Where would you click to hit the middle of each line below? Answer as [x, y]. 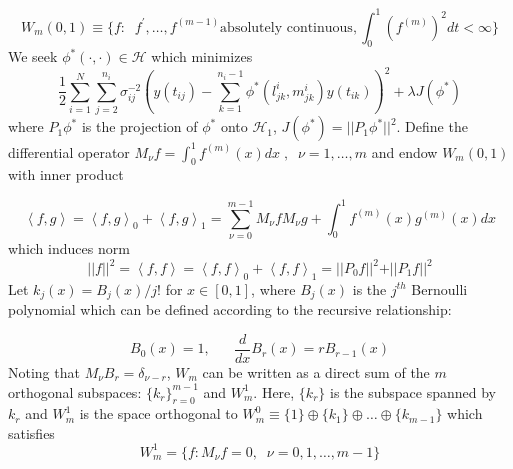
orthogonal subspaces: [75, 391]
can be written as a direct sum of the [316, 371]
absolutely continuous [286, 27]
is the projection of [139, 126]
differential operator [69, 151]
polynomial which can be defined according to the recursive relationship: [230, 309]
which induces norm [69, 247]
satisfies [31, 432]
